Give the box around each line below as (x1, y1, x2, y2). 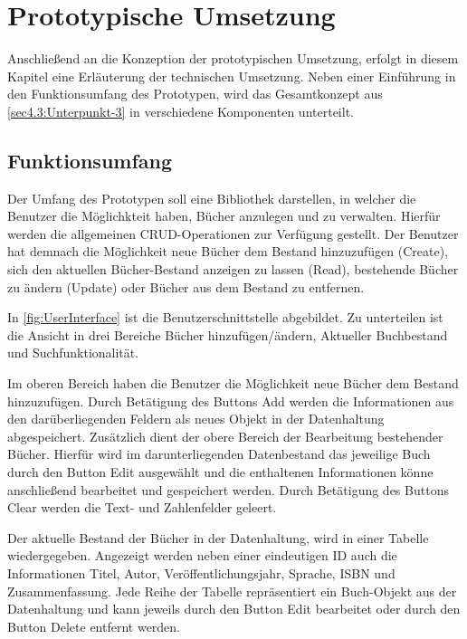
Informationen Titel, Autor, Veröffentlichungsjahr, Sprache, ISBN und (7, 563, 396, 582)
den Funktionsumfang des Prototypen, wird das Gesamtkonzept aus (7, 84, 383, 103)
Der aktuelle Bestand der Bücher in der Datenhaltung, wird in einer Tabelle (7, 528, 429, 547)
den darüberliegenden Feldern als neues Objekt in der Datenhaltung (7, 409, 385, 428)
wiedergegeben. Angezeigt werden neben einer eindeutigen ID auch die (7, 546, 397, 565)
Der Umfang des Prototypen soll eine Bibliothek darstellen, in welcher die (7, 188, 416, 207)
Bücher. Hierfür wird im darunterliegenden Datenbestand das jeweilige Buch (7, 444, 431, 463)
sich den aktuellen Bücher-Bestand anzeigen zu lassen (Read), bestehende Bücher (7, 260, 459, 279)
